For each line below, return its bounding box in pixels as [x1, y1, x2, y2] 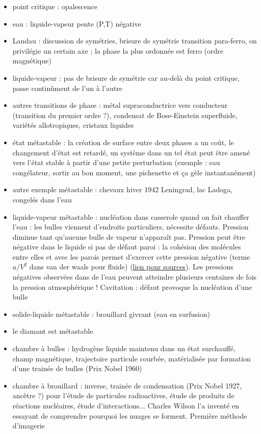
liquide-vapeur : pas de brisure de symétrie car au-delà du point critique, [12, 72, 240, 83]
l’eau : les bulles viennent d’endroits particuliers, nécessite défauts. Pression [12, 221, 249, 232]
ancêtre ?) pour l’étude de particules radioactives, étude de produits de [12, 390, 234, 401]
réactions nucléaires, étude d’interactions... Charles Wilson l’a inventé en [12, 400, 240, 410]
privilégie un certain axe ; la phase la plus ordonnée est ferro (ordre [12, 45, 223, 56]
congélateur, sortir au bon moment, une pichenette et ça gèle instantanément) [12, 167, 256, 177]
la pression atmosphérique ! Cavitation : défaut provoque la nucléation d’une [12, 281, 252, 292]
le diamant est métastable [12, 326, 93, 336]
